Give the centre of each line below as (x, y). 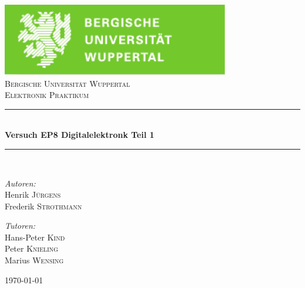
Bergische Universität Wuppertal (67, 83)
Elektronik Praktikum (47, 95)
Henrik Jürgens (33, 194)
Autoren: (20, 183)
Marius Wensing (34, 260)
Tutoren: (20, 226)
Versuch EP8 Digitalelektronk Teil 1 (80, 135)
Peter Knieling (32, 248)
